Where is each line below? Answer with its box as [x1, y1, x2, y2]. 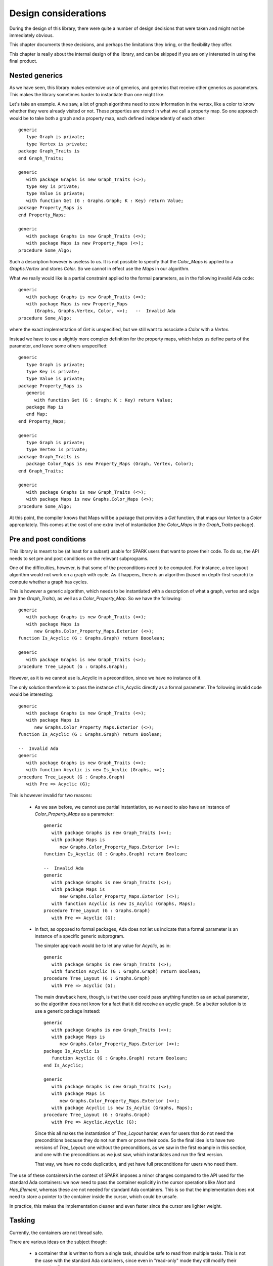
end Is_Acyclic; [43, 1062, 84, 1068]
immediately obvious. [9, 32, 54, 38]
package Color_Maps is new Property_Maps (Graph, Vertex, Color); [26, 461, 195, 467]
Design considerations [9, 8, 107, 19]
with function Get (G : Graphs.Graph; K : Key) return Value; [26, 197, 184, 204]
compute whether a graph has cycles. [9, 579, 88, 585]
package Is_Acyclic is [43, 1048, 100, 1054]
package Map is [26, 404, 64, 410]
